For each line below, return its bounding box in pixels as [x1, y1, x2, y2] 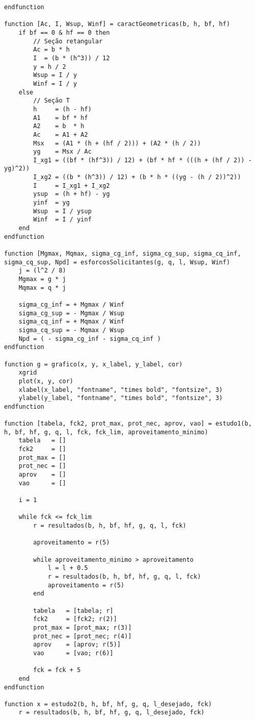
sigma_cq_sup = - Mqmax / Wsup [18, 326, 125, 334]
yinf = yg [33, 199, 70, 207]
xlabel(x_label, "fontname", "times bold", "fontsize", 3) [18, 386, 223, 393]
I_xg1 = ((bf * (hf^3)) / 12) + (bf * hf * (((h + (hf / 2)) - [33, 156, 252, 164]
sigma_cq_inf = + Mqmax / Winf [18, 318, 125, 326]
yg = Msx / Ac [33, 148, 92, 156]
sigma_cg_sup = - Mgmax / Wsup [18, 309, 125, 317]
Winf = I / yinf [33, 216, 92, 224]
